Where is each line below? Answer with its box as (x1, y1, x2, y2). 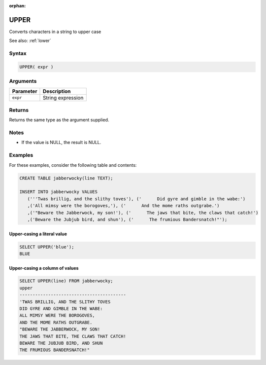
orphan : (9, 3, 26, 8)
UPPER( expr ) (19, 64, 54, 70)
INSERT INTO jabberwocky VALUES (19, 189, 98, 195)
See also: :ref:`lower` (9, 37, 51, 44)
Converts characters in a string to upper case (9, 29, 101, 35)
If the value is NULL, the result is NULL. (21, 140, 101, 146)
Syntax (9, 50, 27, 57)
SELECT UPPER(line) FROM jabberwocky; (19, 278, 113, 284)
